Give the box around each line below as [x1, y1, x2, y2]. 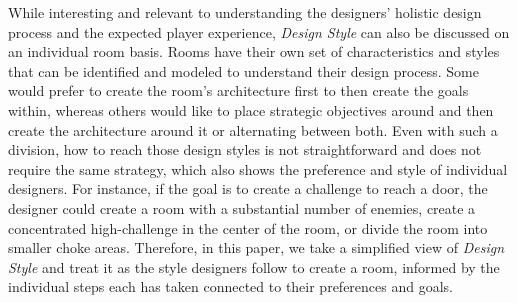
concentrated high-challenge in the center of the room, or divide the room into [8, 217, 488, 238]
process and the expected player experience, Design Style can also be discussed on [8, 21, 510, 42]
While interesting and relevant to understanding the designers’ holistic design [8, 2, 482, 22]
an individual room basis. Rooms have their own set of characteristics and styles [8, 41, 500, 62]
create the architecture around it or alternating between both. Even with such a [8, 119, 498, 140]
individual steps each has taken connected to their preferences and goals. [8, 276, 453, 297]
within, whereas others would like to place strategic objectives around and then [8, 99, 494, 120]
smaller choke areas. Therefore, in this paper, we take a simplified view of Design [8, 237, 505, 258]
